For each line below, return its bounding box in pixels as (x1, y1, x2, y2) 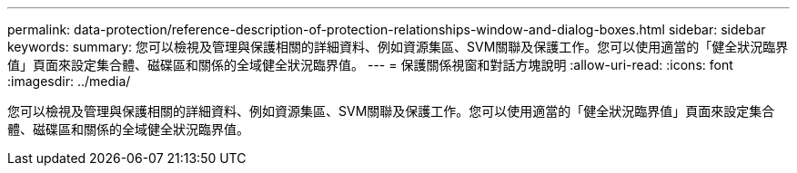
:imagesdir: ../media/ (7, 73, 131, 89)
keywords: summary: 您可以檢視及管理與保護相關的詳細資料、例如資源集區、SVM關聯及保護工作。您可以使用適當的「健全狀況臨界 (7, 39, 789, 54)
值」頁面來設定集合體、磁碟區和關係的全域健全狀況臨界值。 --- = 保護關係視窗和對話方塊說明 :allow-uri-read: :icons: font (7, 57, 733, 72)
